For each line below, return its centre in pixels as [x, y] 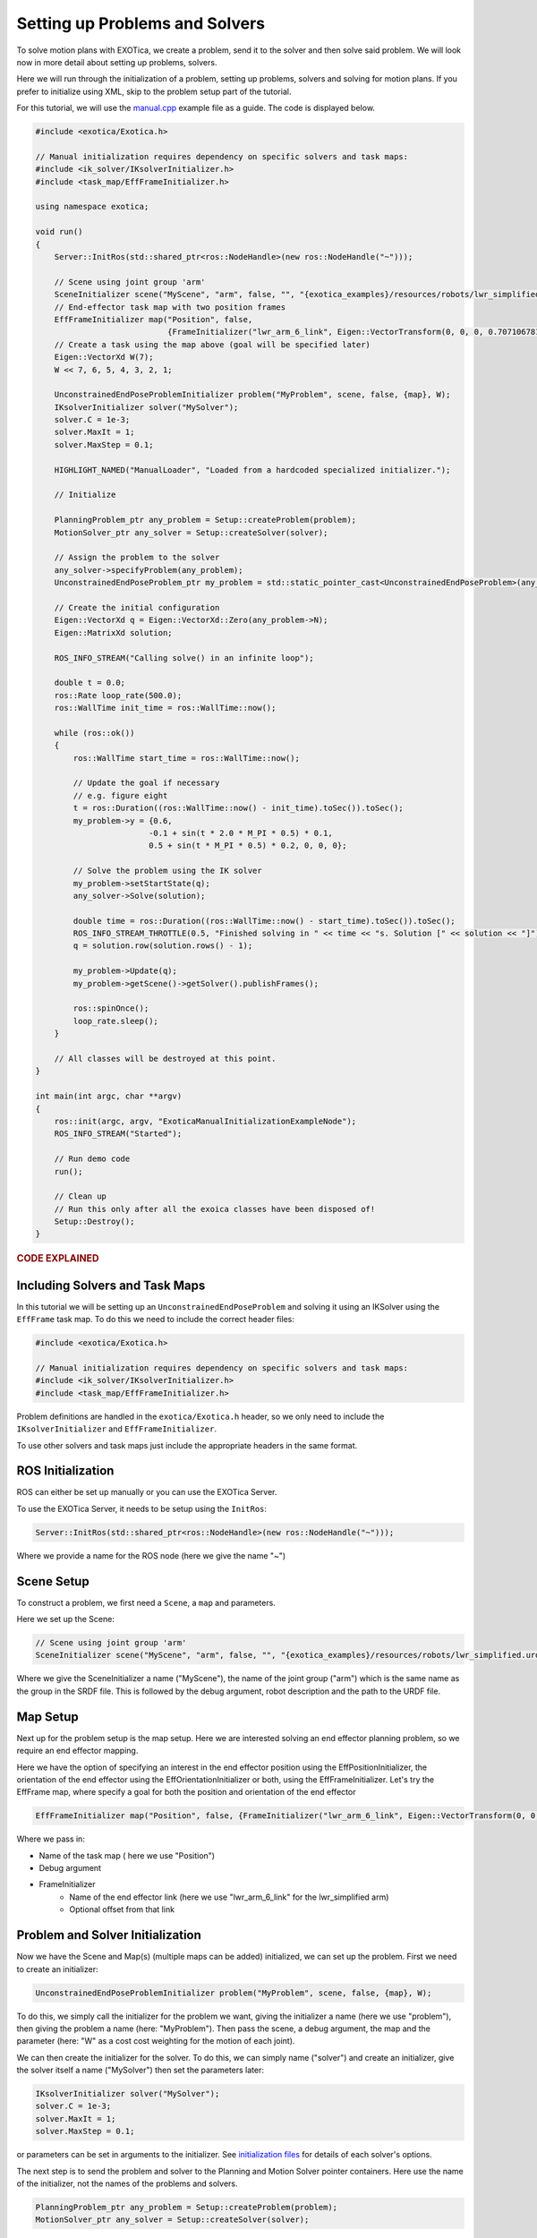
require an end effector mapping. [77, 1751]
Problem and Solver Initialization [109, 1935]
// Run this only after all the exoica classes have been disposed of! [215, 1209]
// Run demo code [92, 1159]
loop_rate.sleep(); [115, 1021]
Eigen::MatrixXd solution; [114, 632]
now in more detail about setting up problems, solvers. [117, 62]
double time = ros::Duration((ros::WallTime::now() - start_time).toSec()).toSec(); [264, 921]
